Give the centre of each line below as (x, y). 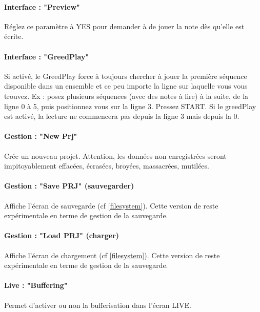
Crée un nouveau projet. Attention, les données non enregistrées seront (115, 155)
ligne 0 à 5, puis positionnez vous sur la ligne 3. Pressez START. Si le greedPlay (130, 106)
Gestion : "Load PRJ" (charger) (62, 235)
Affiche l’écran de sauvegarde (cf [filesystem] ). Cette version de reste (111, 205)
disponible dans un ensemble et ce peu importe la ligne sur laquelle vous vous (126, 86)
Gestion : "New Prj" (41, 136)
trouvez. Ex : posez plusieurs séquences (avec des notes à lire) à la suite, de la (126, 96)
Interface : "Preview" (42, 6)
